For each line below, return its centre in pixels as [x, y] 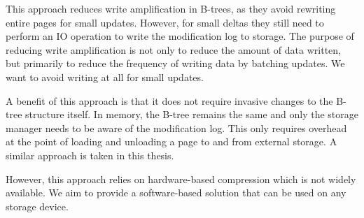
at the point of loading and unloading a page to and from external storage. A [171, 141]
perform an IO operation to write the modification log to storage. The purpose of [180, 36]
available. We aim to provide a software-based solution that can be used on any [176, 192]
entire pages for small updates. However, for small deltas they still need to [165, 22]
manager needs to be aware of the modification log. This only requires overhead [176, 128]
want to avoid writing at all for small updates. [105, 77]
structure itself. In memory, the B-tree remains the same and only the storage [192, 114]
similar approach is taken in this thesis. [90, 155]
